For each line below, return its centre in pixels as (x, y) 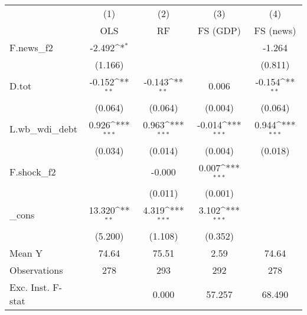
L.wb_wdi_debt (43, 129)
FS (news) (275, 30)
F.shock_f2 (33, 171)
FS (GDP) (219, 30)
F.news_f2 (31, 47)
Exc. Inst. (30, 287)
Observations (36, 270)
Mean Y (26, 253)
